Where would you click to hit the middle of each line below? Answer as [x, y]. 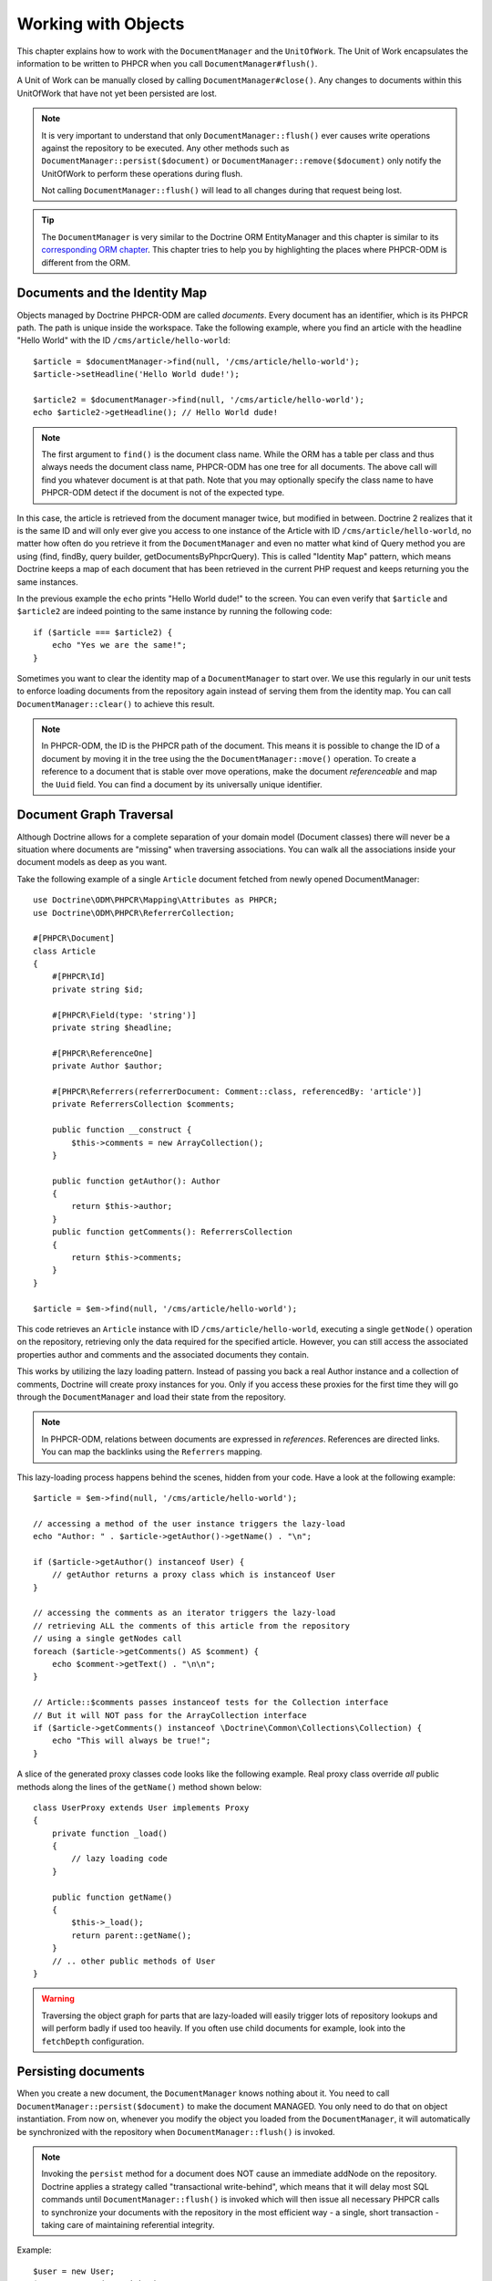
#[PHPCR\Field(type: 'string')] [124, 1015]
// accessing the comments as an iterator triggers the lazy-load [184, 1613]
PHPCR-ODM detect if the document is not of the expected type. [163, 493]
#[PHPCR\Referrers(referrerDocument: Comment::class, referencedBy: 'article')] [237, 1091]
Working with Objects [101, 24]
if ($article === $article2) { [103, 632]
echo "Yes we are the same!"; [119, 645]
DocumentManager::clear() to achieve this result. [116, 703]
